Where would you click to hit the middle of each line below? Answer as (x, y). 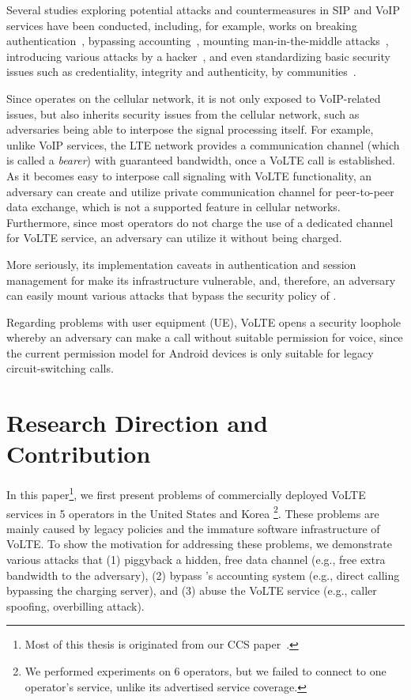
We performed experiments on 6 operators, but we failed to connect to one (205, 671)
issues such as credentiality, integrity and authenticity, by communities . (181, 72)
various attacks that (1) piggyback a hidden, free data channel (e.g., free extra (196, 560)
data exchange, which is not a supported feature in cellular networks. (173, 207)
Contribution (79, 454)
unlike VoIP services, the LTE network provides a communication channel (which (203, 144)
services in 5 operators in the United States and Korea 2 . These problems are (193, 512)
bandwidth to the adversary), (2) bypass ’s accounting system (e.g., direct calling (203, 575)
